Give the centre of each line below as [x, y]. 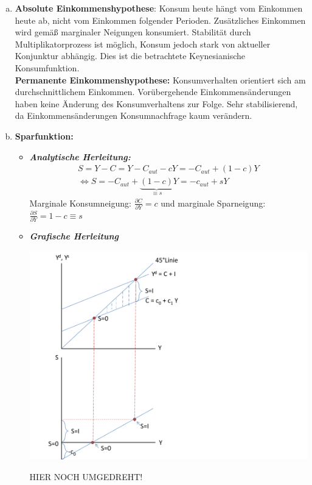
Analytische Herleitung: [80, 156]
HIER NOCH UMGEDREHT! [86, 476]
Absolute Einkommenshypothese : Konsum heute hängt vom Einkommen [159, 8]
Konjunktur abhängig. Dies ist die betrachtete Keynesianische [130, 56]
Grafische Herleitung [74, 236]
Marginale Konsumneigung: [80, 203]
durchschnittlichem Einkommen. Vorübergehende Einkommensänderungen [153, 92]
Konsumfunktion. [47, 67]
